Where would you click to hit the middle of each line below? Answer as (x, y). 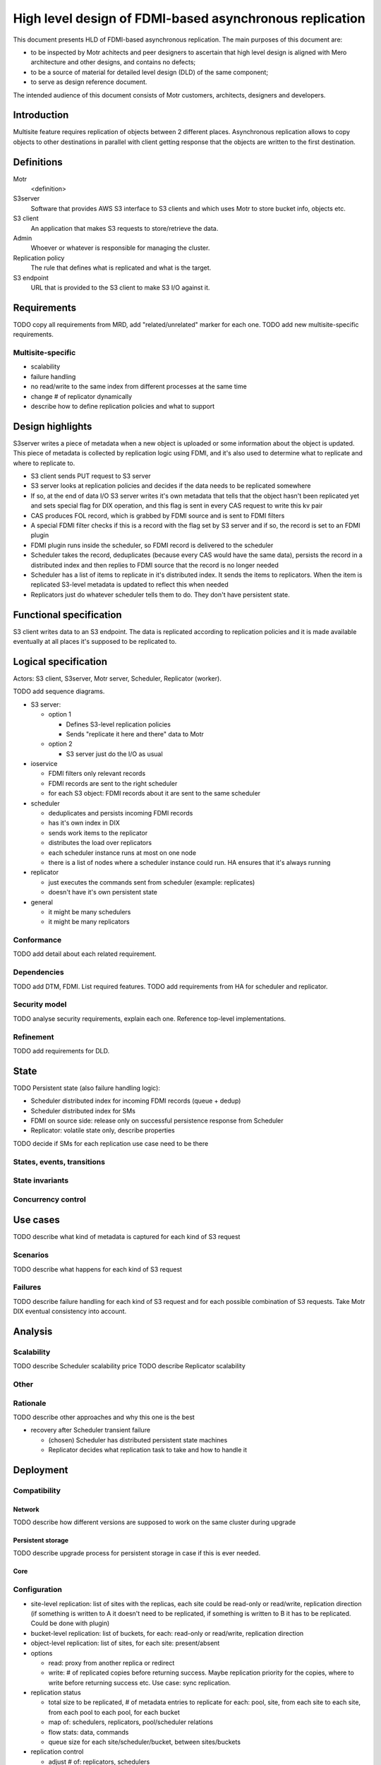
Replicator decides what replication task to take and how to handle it (147, 1450)
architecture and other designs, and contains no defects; (113, 62)
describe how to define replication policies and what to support (123, 406)
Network (26, 1509)
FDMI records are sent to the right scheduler (113, 783)
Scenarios (31, 1255)
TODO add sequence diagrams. (59, 691)
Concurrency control (49, 1199)
